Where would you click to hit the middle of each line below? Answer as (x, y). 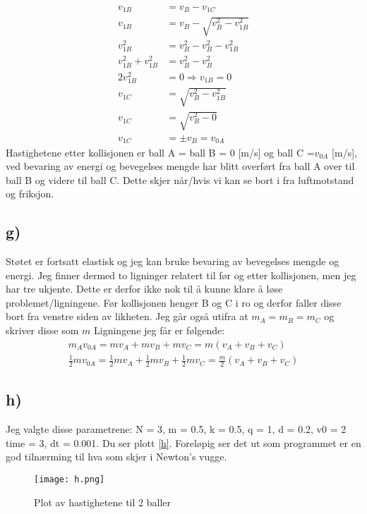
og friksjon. (30, 194)
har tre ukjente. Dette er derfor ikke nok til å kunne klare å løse (144, 289)
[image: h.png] (70, 480)
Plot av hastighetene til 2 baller (102, 502)
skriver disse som (42, 330)
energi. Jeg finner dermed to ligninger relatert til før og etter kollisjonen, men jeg (181, 275)
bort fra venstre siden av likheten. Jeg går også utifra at (127, 316)
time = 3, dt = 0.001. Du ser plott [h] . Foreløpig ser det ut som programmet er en (183, 442)
